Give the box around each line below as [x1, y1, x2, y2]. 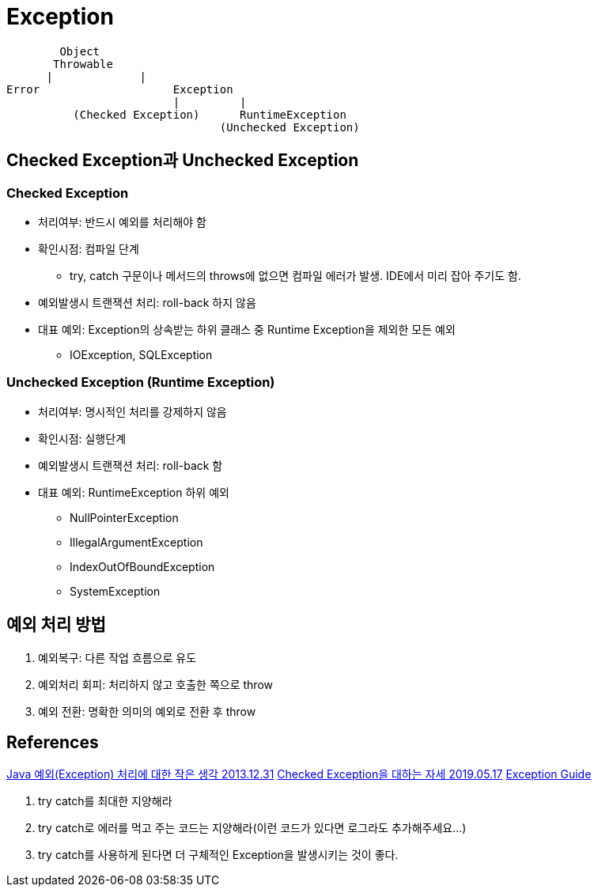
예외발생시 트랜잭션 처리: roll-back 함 [38, 458, 223, 472]
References [6, 732, 99, 752]
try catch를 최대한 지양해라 [38, 794, 172, 808]
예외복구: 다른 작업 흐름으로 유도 [38, 650, 197, 664]
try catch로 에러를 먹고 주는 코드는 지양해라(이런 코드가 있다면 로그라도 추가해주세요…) [38, 821, 467, 835]
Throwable [53, 57, 113, 70]
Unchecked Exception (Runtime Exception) [6, 374, 275, 391]
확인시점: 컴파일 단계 [38, 241, 139, 255]
